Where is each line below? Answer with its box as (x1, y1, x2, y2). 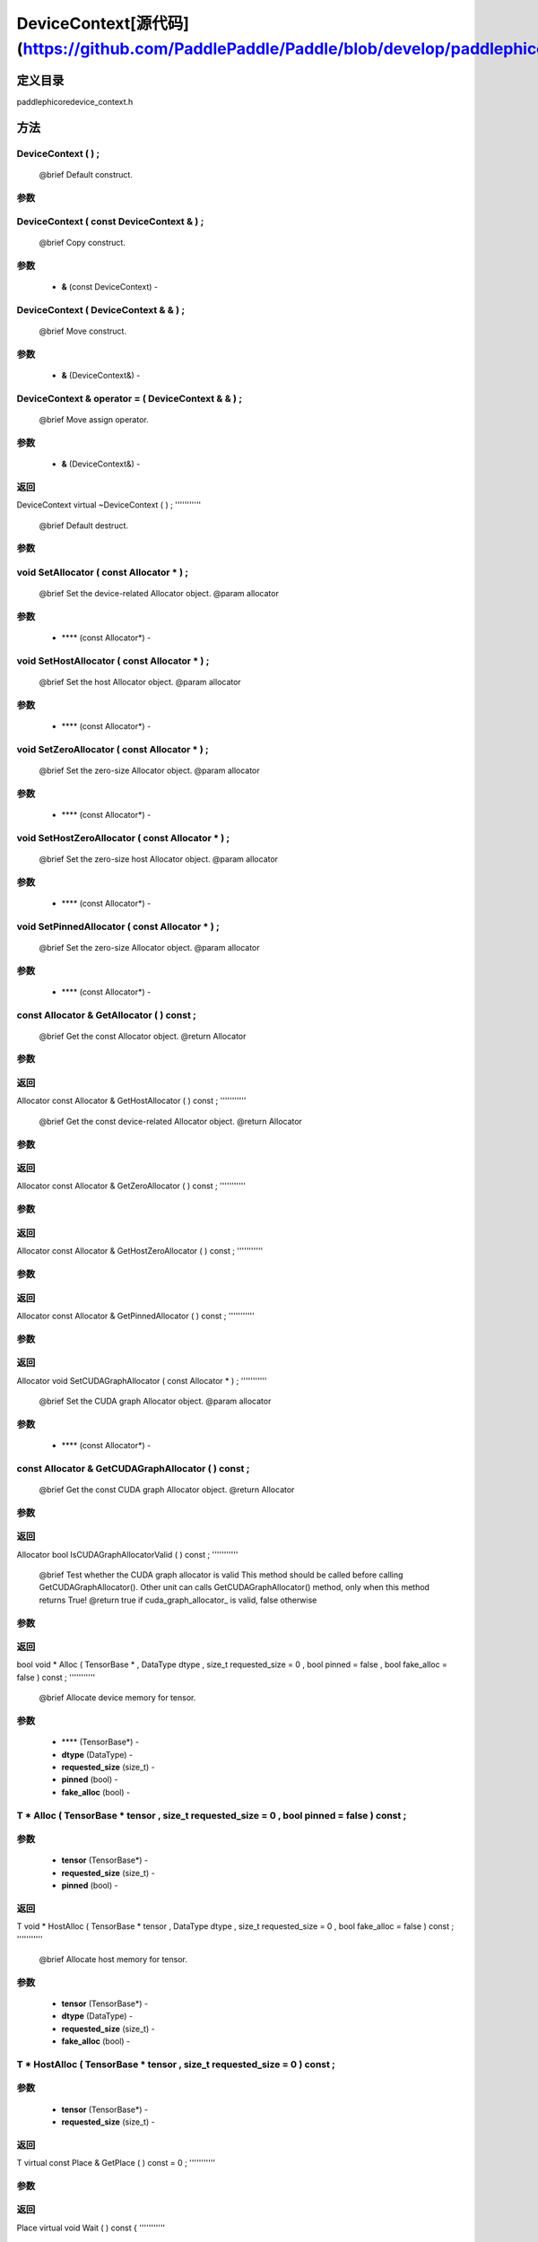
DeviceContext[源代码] (16, 13, 190, 33)
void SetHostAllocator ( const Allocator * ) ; (16, 655, 210, 667)
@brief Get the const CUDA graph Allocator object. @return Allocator (39, 1484, 295, 1495)
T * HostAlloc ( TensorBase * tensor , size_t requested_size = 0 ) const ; (16, 2058, 335, 2071)
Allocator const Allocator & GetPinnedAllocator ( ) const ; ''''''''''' (16, 1310, 255, 1321)
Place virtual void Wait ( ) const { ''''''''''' (16, 2222, 166, 2233)
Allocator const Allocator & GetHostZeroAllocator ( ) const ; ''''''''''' (16, 1246, 264, 1256)
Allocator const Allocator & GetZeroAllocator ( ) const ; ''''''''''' (16, 1180, 247, 1192)
